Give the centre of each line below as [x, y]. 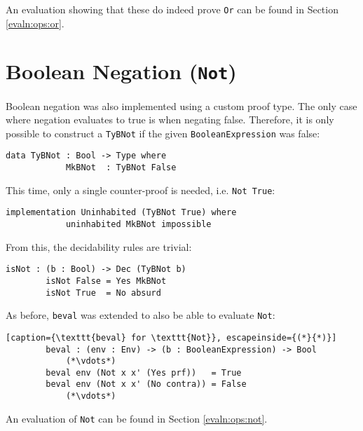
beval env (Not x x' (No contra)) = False [146, 384]
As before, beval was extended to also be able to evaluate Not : [141, 315]
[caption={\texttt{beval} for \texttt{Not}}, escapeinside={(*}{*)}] [171, 337]
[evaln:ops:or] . [35, 23]
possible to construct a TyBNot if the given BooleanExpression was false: [163, 133]
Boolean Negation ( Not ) [121, 71]
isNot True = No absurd [103, 293]
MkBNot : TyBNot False [121, 167]
